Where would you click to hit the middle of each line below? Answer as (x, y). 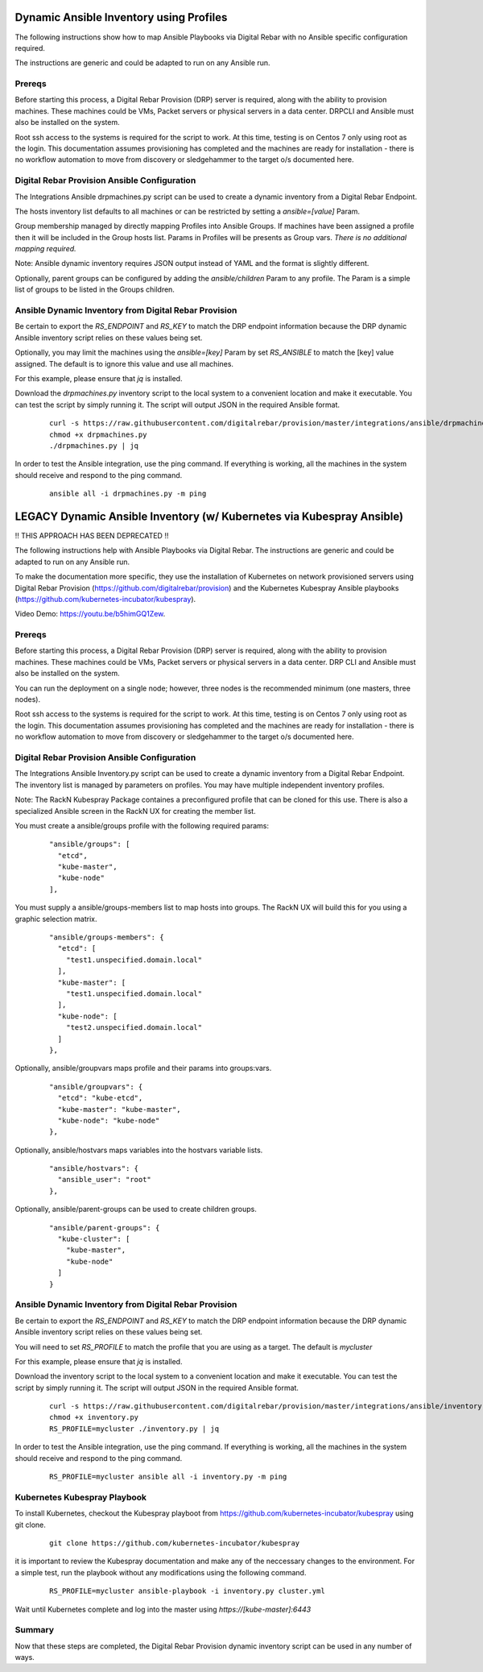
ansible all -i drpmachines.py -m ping (128, 494)
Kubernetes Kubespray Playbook (81, 1497)
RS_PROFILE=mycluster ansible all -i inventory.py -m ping (168, 1477)
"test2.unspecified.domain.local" (134, 1028)
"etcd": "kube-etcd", (100, 1098)
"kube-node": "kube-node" (109, 1120)
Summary (35, 1630)
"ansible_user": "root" (105, 1180)
